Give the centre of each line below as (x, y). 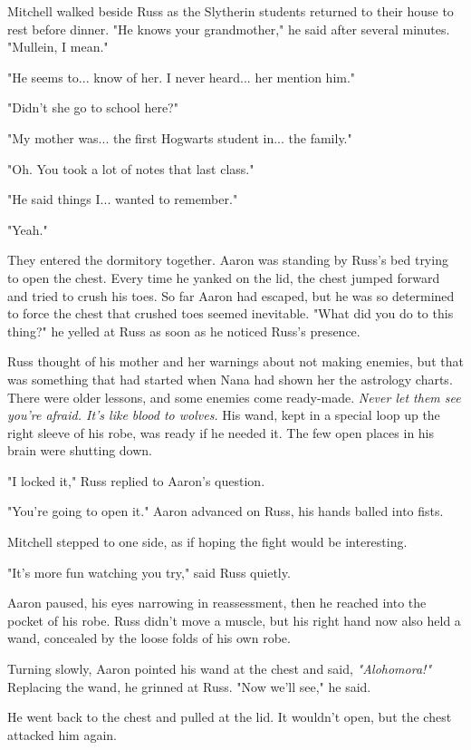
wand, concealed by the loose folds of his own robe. (149, 638)
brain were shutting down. (80, 450)
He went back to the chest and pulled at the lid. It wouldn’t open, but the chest (230, 717)
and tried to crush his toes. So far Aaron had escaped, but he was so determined (231, 295)
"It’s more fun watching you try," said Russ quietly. (149, 572)
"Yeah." (28, 229)
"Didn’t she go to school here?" (93, 107)
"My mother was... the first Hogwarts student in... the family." (180, 137)
